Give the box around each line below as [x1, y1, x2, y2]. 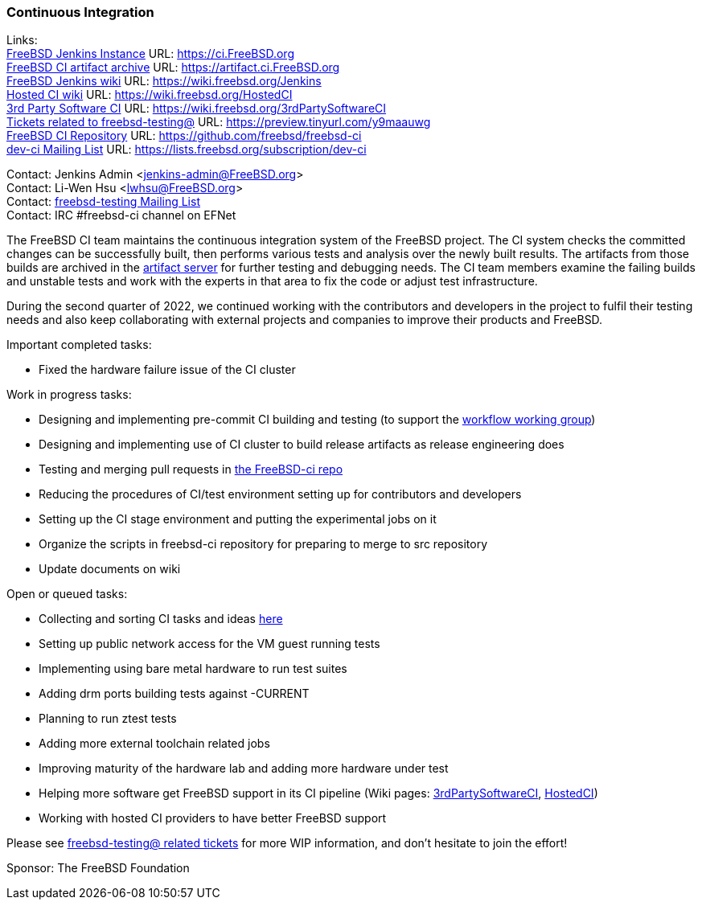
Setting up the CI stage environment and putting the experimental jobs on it [39, 512, 437, 527]
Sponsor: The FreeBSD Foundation [6, 861, 190, 875]
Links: [6, 33, 38, 47]
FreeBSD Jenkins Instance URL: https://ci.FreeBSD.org [6, 47, 294, 61]
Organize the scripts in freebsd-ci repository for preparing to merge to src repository [39, 537, 488, 551]
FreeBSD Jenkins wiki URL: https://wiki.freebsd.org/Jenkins [6, 74, 322, 88]
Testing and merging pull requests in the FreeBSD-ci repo [39, 462, 343, 477]
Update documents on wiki [39, 562, 181, 576]
